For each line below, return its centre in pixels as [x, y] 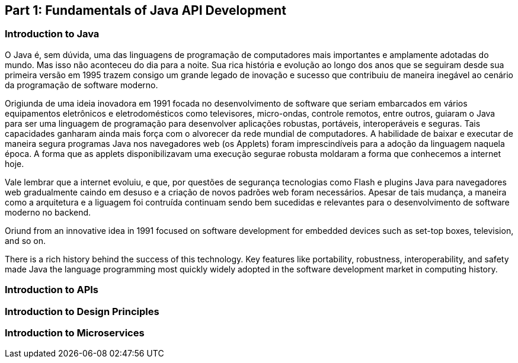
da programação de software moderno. [81, 85]
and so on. [25, 240]
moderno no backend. [48, 212]
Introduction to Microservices [75, 333]
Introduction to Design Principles [82, 311]
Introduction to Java [52, 34]
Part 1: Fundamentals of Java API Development [146, 10]
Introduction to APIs [52, 290]
